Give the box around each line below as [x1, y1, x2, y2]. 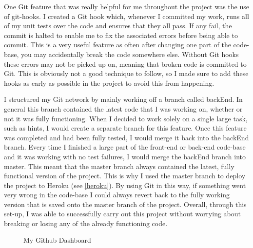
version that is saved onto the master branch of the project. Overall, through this [4, 199, 247, 209]
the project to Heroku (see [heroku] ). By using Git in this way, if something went [4, 180, 246, 190]
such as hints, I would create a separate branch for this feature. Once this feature [4, 123, 247, 133]
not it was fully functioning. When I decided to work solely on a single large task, [4, 113, 248, 123]
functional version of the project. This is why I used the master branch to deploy [4, 171, 246, 181]
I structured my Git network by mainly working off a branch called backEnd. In [4, 94, 243, 104]
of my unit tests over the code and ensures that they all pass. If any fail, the [4, 20, 232, 31]
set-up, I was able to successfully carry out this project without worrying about [4, 209, 241, 219]
